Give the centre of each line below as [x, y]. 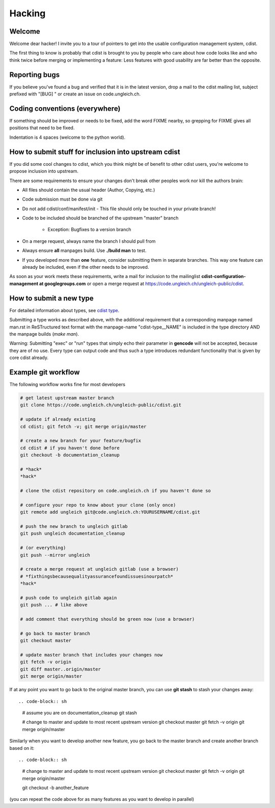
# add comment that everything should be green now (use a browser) [107, 619]
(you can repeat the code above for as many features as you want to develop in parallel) [102, 799]
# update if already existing [58, 419]
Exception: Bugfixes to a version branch [89, 230]
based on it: [22, 748]
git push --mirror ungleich [55, 555]
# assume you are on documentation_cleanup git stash [80, 713]
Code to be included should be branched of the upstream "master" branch [100, 218]
